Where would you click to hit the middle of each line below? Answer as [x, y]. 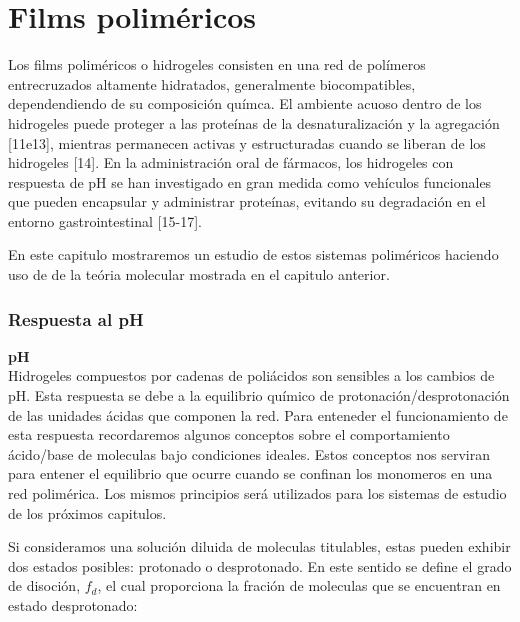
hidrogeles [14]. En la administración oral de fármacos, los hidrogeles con [231, 162]
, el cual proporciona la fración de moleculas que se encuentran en [299, 585]
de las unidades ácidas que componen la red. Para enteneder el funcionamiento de [258, 414]
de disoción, [44, 585]
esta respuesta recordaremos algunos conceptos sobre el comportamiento [229, 434]
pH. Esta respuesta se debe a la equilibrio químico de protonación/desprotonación [259, 395]
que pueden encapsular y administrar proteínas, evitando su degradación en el [247, 201]
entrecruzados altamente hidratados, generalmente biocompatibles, [212, 83]
